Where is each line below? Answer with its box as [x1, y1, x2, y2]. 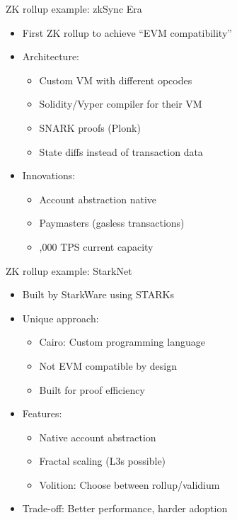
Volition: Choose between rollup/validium [39, 477, 220, 492]
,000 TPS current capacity [39, 239, 154, 254]
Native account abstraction [39, 429, 156, 444]
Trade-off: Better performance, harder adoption [22, 501, 228, 516]
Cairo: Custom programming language [39, 334, 205, 349]
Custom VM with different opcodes [39, 72, 192, 87]
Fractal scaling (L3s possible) [39, 453, 166, 468]
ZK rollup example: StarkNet [6, 263, 132, 278]
